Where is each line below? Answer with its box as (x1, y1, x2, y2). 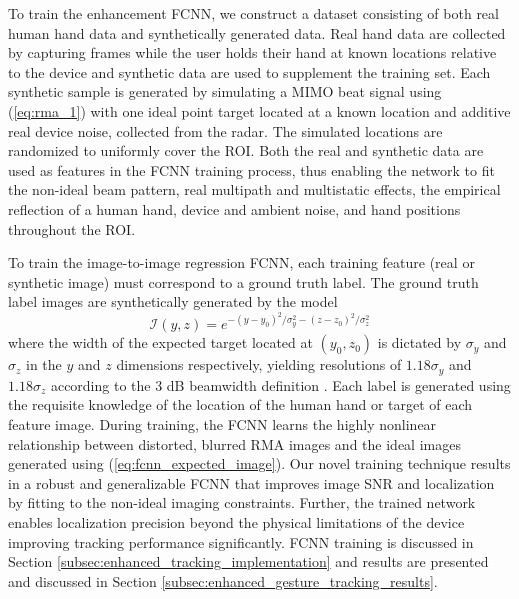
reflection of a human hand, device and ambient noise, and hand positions (8, 198, 461, 219)
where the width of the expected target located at (8, 332, 313, 353)
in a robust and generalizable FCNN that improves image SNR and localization (8, 472, 495, 493)
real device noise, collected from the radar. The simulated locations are (8, 120, 443, 141)
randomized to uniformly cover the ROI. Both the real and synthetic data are (8, 140, 484, 161)
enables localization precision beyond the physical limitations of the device (8, 511, 465, 532)
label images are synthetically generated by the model (8, 291, 338, 312)
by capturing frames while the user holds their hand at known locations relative (8, 42, 497, 63)
